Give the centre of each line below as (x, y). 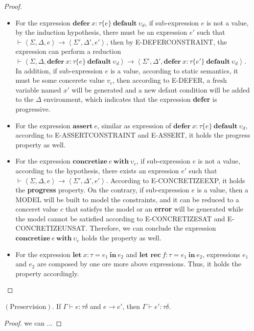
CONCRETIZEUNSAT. (51, 228)
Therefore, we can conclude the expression (153, 228)
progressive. (33, 108)
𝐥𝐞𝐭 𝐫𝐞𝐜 (150, 255)
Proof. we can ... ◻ (33, 322)
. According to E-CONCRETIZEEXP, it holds (175, 180)
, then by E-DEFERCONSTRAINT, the (166, 41)
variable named (38, 89)
